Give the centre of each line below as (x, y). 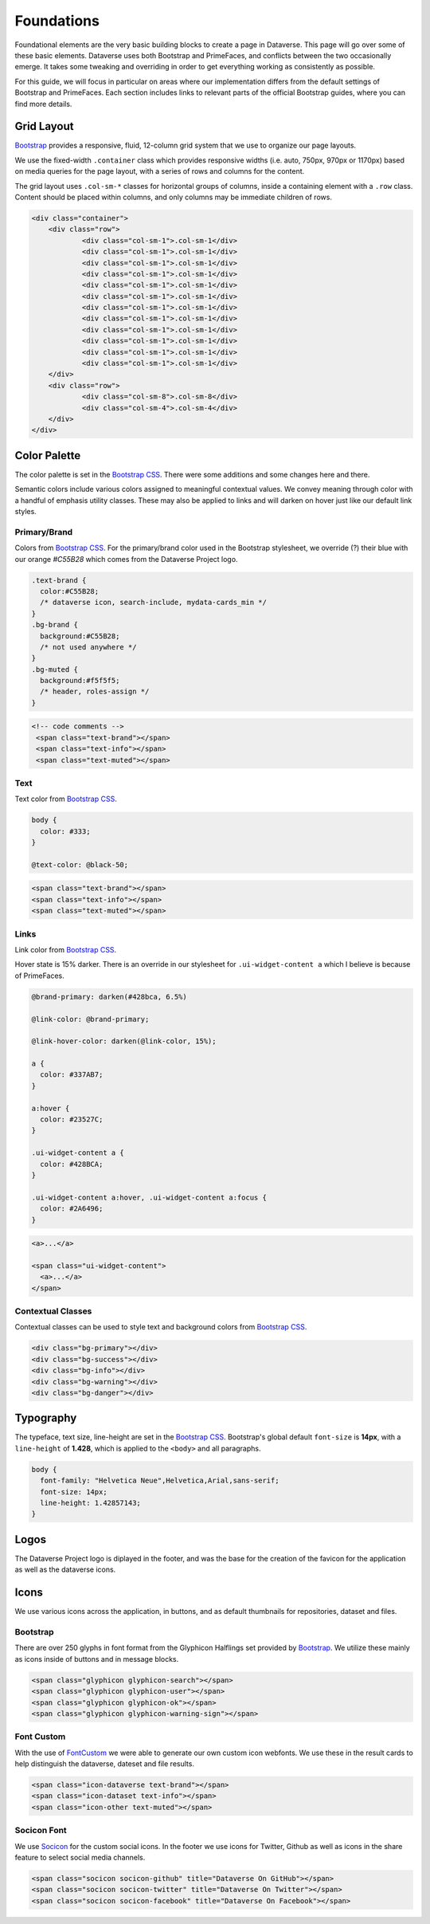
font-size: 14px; (74, 1492)
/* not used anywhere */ (88, 647)
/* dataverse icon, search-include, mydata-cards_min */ (153, 603)
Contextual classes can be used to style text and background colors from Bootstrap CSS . (161, 1327)
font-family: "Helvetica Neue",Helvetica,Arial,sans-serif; (160, 1481)
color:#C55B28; (70, 591)
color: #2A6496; (72, 1209)
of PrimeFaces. (40, 976)
